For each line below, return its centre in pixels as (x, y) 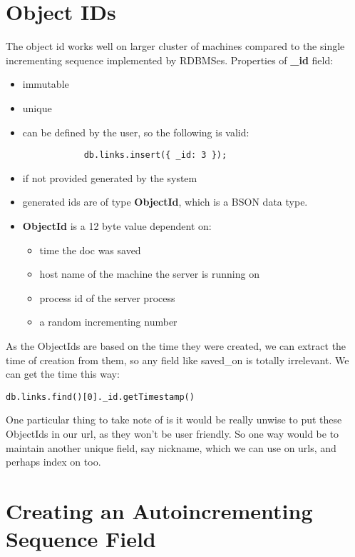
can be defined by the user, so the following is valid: (136, 132)
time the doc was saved (90, 250)
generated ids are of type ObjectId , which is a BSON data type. (165, 202)
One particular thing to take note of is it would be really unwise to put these (174, 420)
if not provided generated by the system (110, 177)
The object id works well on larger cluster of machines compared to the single (175, 46)
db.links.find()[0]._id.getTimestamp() (100, 397)
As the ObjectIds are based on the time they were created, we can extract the (176, 345)
